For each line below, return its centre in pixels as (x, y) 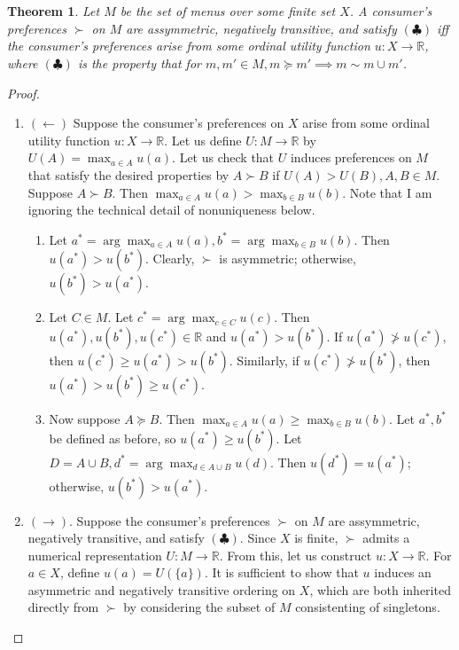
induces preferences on (351, 157)
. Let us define (203, 140)
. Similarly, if (264, 360)
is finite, (316, 538)
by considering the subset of (199, 607)
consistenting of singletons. (368, 607)
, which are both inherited (380, 589)
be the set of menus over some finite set (228, 11)
